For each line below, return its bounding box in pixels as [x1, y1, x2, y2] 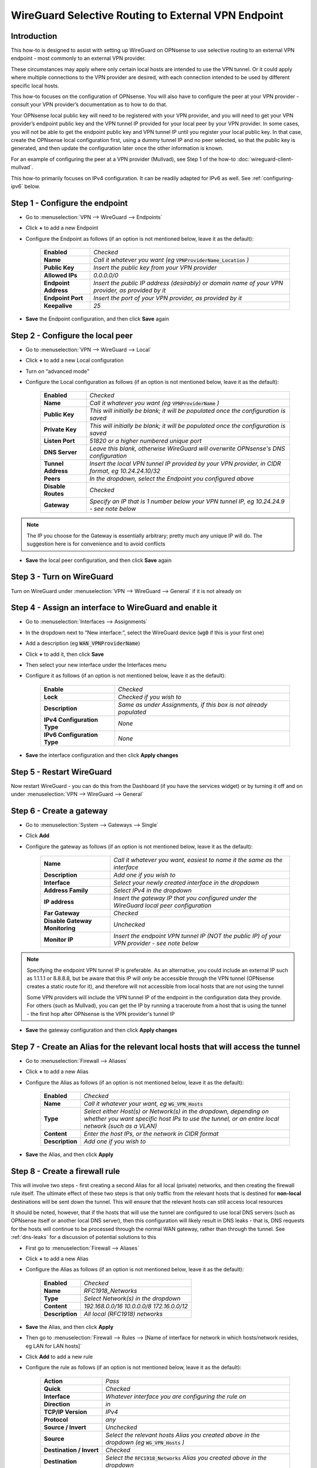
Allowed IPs [43, 271, 77, 279]
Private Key [43, 426, 77, 434]
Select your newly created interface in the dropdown [113, 878, 259, 887]
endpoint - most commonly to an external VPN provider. [11, 55, 146, 62]
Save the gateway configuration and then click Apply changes [25, 1026, 177, 1033]
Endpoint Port [43, 294, 83, 302]
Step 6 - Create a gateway [11, 806, 108, 816]
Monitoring [43, 924, 76, 932]
